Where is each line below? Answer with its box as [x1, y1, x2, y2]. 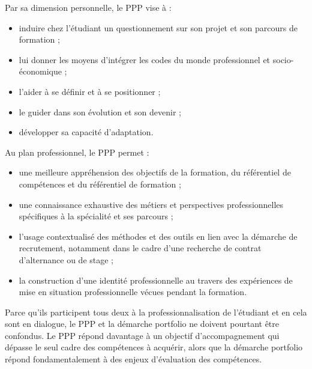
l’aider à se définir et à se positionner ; [19, 85, 161, 97]
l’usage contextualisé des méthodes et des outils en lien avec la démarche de [19, 230, 298, 242]
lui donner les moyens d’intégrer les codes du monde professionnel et [19, 53, 271, 66]
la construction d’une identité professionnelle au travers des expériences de [19, 273, 293, 286]
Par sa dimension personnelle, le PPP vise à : [5, 1, 172, 13]
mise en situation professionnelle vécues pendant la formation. [19, 285, 247, 298]
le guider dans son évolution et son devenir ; [19, 105, 181, 118]
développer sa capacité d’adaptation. [19, 126, 154, 138]
